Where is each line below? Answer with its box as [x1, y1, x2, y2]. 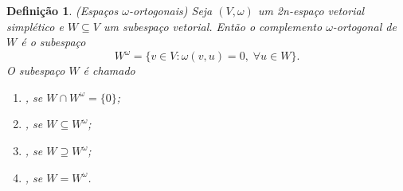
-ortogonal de [332, 18, 397, 34]
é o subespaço [21, 33, 86, 50]
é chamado [83, 62, 135, 79]
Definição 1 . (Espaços [6, 2, 119, 18]
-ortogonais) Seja [128, 2, 213, 18]
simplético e [6, 18, 64, 34]
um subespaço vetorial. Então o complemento [104, 18, 323, 34]
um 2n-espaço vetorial [257, 2, 365, 18]
